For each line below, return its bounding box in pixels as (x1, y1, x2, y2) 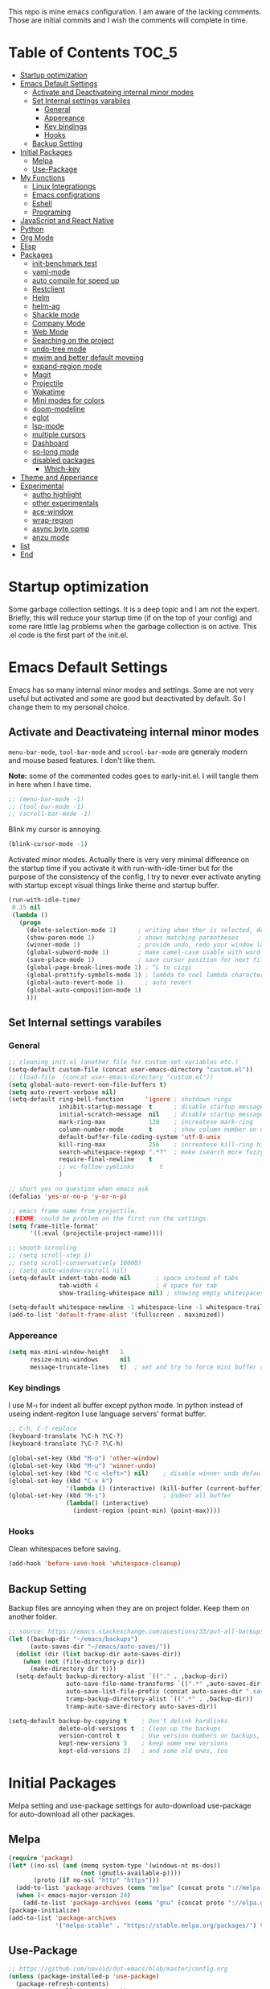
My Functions (19, 172, 66, 182)
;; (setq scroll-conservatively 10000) (8, 1259, 142, 1267)
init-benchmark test (31, 258, 98, 268)
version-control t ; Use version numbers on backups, (59, 1732, 261, 1740)
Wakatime (31, 387, 66, 396)
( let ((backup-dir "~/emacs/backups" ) (8, 1635, 138, 1643)
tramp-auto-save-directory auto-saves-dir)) (65, 1702, 218, 1710)
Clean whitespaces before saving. (8, 1544, 121, 1554)
